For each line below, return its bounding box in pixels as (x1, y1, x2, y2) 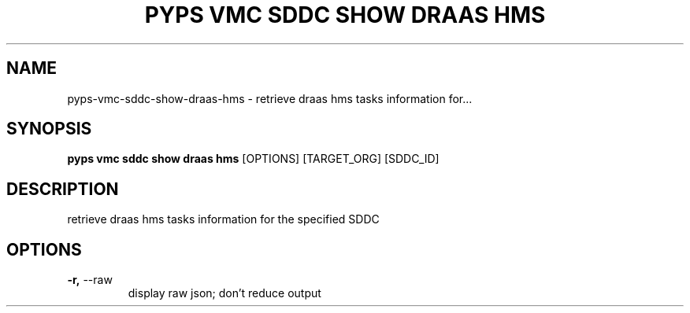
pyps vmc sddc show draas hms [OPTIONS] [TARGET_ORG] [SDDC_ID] (67, 152, 440, 166)
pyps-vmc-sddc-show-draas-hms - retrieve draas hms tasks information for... (67, 91, 473, 105)
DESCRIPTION (6, 179, 119, 199)
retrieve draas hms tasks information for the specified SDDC (67, 212, 380, 226)
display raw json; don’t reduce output (128, 286, 321, 300)
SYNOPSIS (6, 119, 92, 139)
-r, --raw (67, 273, 113, 287)
